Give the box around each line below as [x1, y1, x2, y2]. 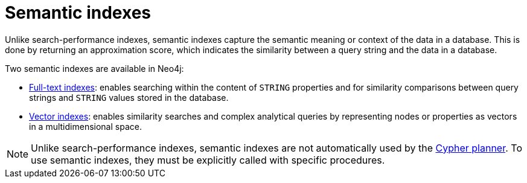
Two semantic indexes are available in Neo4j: [5, 63, 184, 74]
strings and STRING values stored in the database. [29, 92, 229, 103]
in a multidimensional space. [29, 121, 142, 132]
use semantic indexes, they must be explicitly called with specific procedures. [31, 153, 385, 166]
